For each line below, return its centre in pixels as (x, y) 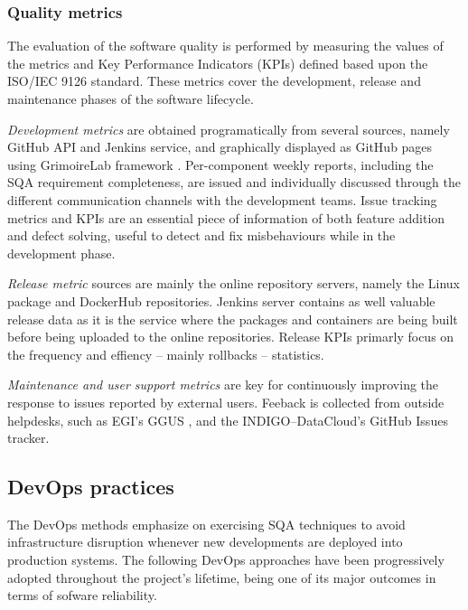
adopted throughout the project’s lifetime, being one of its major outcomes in (222, 577)
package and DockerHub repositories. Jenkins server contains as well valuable (221, 300)
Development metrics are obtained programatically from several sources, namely (229, 129)
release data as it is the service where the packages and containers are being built (233, 319)
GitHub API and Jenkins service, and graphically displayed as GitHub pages (220, 147)
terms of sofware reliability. (82, 595)
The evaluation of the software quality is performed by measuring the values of (225, 46)
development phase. (61, 253)
